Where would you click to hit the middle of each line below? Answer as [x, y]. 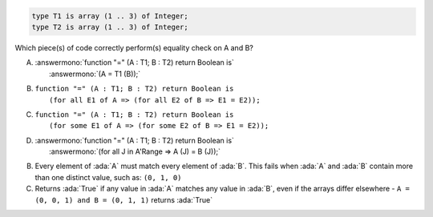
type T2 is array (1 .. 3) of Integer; [110, 27]
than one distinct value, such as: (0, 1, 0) [108, 177]
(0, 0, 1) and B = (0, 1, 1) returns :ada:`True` [124, 199]
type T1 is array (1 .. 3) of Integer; [110, 16]
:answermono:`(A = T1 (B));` [95, 74]
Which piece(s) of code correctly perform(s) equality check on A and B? [134, 47]
